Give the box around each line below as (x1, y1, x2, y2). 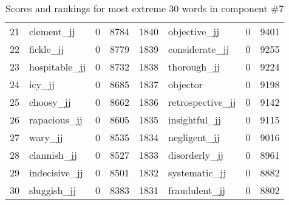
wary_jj (29, 130, 63, 144)
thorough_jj (168, 60, 220, 74)
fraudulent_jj (168, 183, 225, 197)
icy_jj (29, 77, 55, 91)
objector (168, 77, 203, 91)
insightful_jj (168, 113, 221, 127)
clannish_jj (29, 148, 77, 162)
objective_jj (168, 24, 220, 38)
